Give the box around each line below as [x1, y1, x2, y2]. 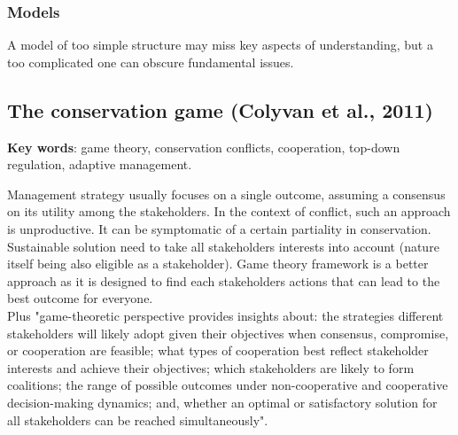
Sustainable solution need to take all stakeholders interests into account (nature [7, 237, 439, 255]
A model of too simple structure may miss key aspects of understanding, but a [7, 35, 433, 54]
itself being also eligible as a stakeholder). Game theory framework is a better [7, 254, 429, 273]
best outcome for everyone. [7, 289, 153, 307]
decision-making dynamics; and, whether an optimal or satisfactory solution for [7, 392, 438, 411]
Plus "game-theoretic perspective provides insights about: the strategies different [7, 306, 444, 324]
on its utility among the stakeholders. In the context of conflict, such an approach [7, 202, 451, 221]
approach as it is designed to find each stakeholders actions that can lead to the [7, 271, 440, 290]
